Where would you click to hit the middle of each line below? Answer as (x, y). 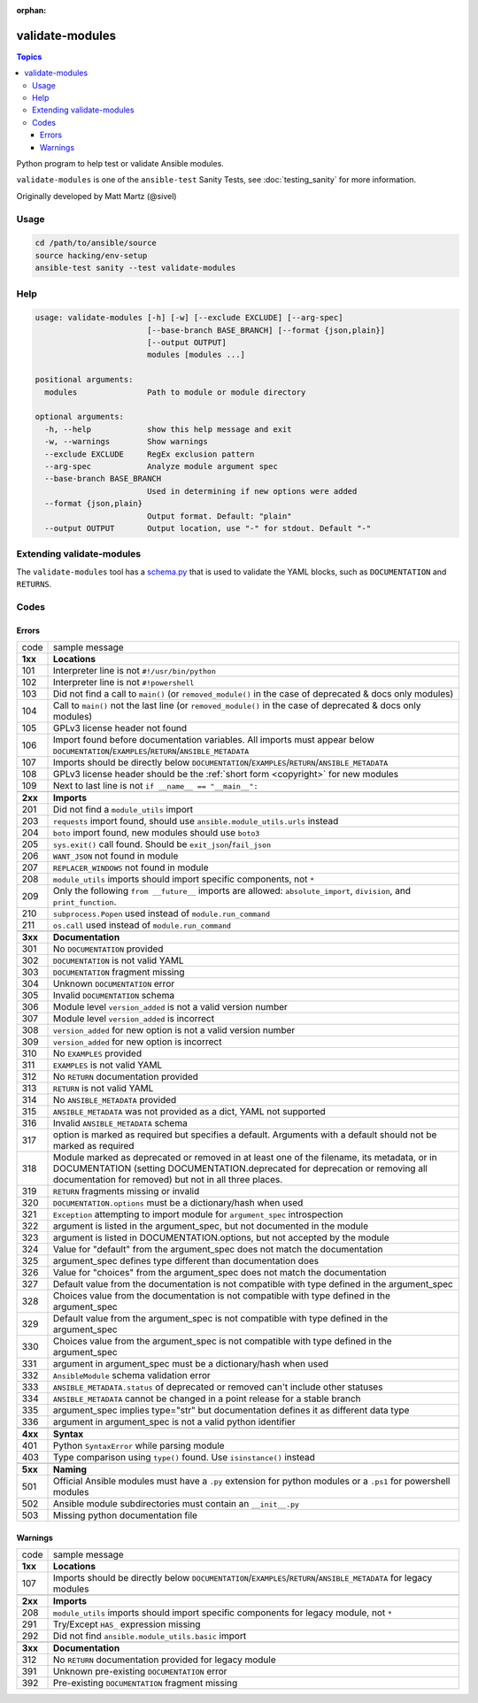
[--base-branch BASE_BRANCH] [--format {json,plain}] (266, 330)
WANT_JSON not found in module (116, 856)
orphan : (31, 10)
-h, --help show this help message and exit (168, 429)
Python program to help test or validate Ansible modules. (120, 164)
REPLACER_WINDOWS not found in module (131, 867)
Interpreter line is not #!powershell (124, 682)
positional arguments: (84, 380)
